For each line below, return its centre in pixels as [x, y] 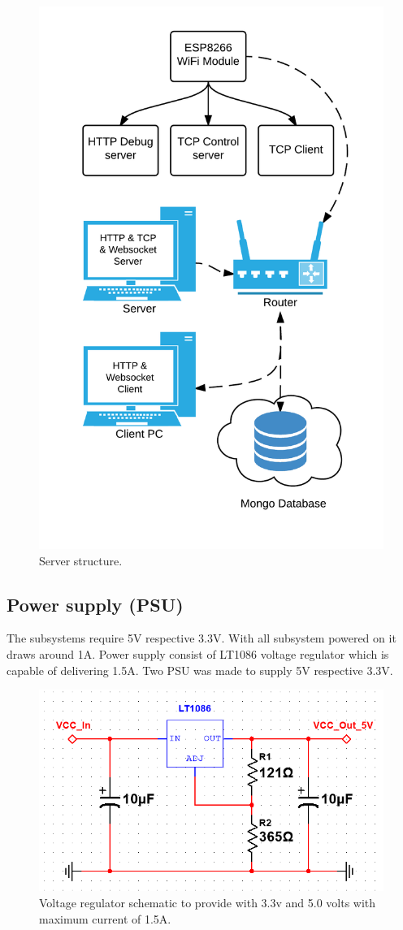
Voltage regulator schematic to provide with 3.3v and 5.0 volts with [208, 902]
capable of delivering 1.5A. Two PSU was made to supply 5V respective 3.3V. [200, 670]
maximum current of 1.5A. [105, 918]
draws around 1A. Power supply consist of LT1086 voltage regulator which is [198, 653]
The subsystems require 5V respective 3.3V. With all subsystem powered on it [201, 638]
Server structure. [81, 560]
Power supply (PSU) [95, 604]
